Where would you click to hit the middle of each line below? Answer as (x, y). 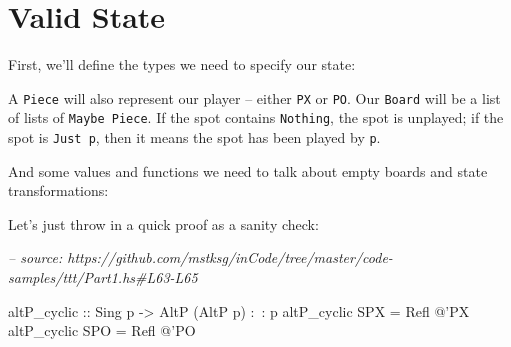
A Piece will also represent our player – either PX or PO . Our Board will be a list (254, 97)
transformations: (58, 190)
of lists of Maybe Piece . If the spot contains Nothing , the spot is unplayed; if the (256, 117)
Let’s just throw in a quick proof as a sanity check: (163, 223)
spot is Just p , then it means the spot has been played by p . (194, 137)
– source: (35, 257)
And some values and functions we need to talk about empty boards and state (248, 170)
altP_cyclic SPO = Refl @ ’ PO (102, 330)
